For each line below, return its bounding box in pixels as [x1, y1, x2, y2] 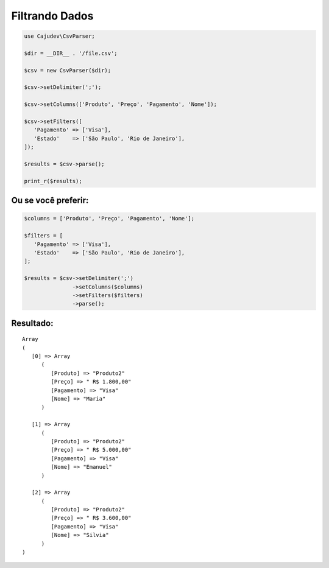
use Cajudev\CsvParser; [24, 33, 96, 40]
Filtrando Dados [11, 9, 94, 23]
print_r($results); [24, 177, 82, 184]
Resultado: [11, 318, 54, 328]
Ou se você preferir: [11, 195, 89, 206]
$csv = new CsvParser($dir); [24, 67, 111, 74]
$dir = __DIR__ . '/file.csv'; [24, 49, 118, 57]
